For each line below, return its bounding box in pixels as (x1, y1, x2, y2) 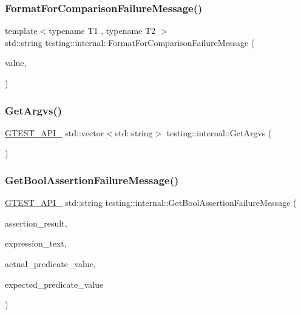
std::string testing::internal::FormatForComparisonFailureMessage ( (5, 36, 255, 48)
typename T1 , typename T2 (49, 24, 156, 37)
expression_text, (5, 237, 67, 250)
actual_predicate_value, (5, 257, 96, 270)
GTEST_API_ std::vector (5, 126, 104, 139)
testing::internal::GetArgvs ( (166, 126, 272, 139)
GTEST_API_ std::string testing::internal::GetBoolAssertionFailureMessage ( (5, 196, 297, 209)
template (5, 24, 38, 37)
